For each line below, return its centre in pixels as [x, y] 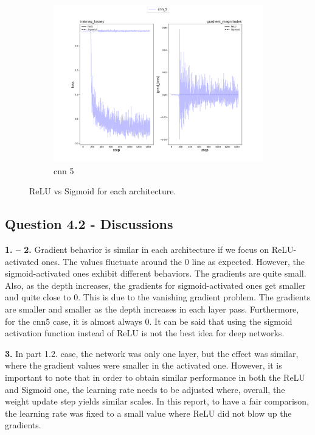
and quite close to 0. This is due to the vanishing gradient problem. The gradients [158, 297]
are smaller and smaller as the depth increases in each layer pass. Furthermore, [152, 309]
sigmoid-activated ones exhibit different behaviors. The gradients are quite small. [156, 273]
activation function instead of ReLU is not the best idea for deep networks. [145, 333]
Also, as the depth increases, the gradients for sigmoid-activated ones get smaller [155, 285]
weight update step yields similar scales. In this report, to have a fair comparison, [157, 401]
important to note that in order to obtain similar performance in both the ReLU [155, 377]
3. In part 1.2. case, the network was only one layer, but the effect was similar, [152, 353]
